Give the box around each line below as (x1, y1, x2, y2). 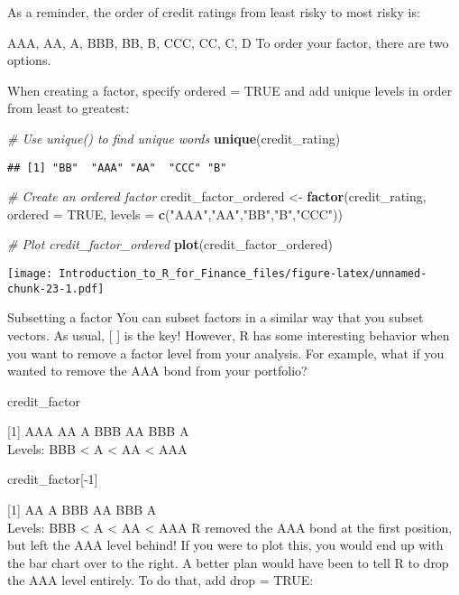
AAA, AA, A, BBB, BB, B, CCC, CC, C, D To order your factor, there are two (7, 33, 449, 51)
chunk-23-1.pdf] (7, 282, 105, 295)
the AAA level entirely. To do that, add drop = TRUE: (7, 571, 314, 590)
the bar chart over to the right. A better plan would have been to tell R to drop (7, 553, 449, 572)
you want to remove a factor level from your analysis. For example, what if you (7, 343, 445, 362)
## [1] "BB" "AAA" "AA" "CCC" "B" (7, 161, 227, 174)
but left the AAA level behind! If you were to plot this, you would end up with (7, 535, 444, 554)
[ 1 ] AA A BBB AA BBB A (7, 500, 157, 519)
